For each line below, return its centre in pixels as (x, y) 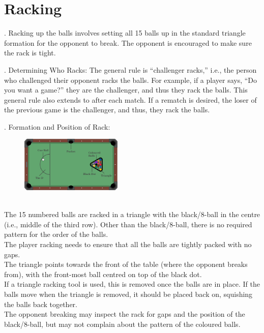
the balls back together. (41, 304)
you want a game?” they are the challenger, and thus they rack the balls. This (126, 90)
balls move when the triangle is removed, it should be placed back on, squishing (128, 294)
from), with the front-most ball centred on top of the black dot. (103, 274)
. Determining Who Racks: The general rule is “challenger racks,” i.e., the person (130, 69)
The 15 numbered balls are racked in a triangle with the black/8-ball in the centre (132, 214)
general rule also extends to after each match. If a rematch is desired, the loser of (130, 99)
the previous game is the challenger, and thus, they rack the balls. (107, 110)
